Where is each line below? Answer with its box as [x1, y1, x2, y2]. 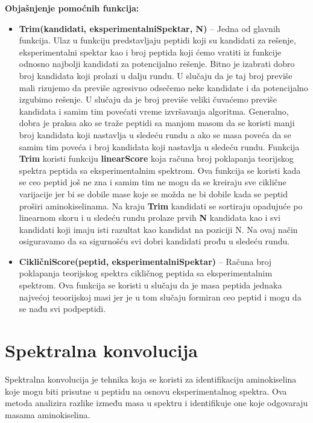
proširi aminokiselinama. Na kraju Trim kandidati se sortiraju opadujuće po [19, 199, 303, 212]
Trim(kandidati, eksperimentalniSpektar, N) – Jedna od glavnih [19, 22, 280, 34]
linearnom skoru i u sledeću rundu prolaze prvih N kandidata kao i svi [19, 211, 280, 224]
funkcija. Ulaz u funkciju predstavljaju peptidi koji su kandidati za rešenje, [19, 34, 296, 46]
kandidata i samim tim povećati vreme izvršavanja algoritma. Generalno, [19, 104, 289, 117]
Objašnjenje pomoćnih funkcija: [5, 2, 139, 14]
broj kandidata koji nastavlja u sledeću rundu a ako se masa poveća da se [19, 128, 291, 141]
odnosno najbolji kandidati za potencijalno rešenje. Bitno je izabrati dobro [19, 57, 295, 70]
